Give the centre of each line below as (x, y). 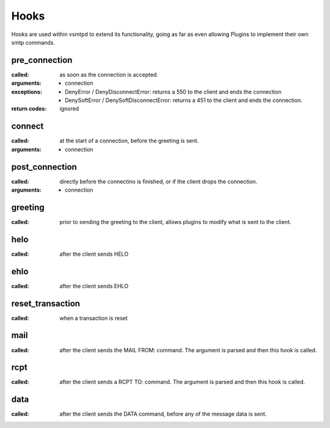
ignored (69, 109)
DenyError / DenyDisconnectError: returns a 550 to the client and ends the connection (173, 92)
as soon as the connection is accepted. (109, 74)
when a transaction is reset (94, 318)
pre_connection (42, 60)
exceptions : (27, 92)
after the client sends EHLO (94, 286)
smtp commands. (33, 42)
